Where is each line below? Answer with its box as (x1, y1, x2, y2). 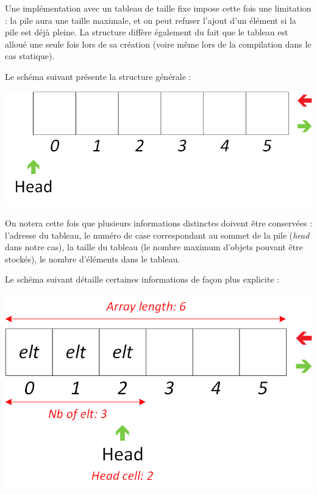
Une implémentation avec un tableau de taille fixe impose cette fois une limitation (5, 2, 312, 14)
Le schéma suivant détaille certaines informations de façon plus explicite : (5, 273, 280, 286)
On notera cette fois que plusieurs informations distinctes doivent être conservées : (5, 217, 312, 229)
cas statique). (5, 49, 55, 62)
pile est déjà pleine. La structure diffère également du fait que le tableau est (5, 26, 288, 38)
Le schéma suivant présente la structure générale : (5, 70, 191, 82)
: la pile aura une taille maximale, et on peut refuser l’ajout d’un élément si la (5, 13, 296, 26)
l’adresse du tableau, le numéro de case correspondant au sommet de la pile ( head (5, 228, 310, 241)
